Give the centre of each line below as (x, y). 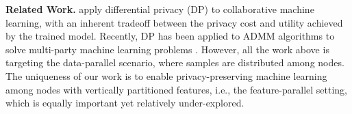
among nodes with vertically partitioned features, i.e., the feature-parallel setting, (177, 89)
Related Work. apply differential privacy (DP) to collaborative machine (160, 9)
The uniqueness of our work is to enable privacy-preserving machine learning (166, 75)
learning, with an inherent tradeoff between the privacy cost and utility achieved (174, 22)
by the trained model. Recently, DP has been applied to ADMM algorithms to (170, 36)
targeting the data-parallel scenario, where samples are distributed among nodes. (175, 62)
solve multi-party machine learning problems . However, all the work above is (167, 49)
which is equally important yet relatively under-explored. (125, 103)
